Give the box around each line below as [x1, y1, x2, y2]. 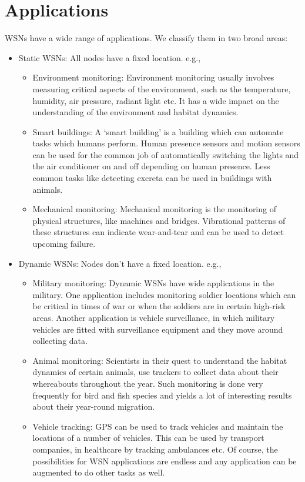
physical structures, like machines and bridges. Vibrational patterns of [32, 214, 286, 226]
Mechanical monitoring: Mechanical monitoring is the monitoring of [32, 203, 276, 215]
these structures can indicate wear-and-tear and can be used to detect [32, 226, 284, 238]
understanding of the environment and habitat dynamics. [32, 106, 239, 118]
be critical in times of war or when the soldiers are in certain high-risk [32, 300, 286, 312]
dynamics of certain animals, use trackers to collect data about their [32, 366, 279, 378]
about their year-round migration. [32, 400, 155, 413]
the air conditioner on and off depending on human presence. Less [32, 160, 270, 172]
